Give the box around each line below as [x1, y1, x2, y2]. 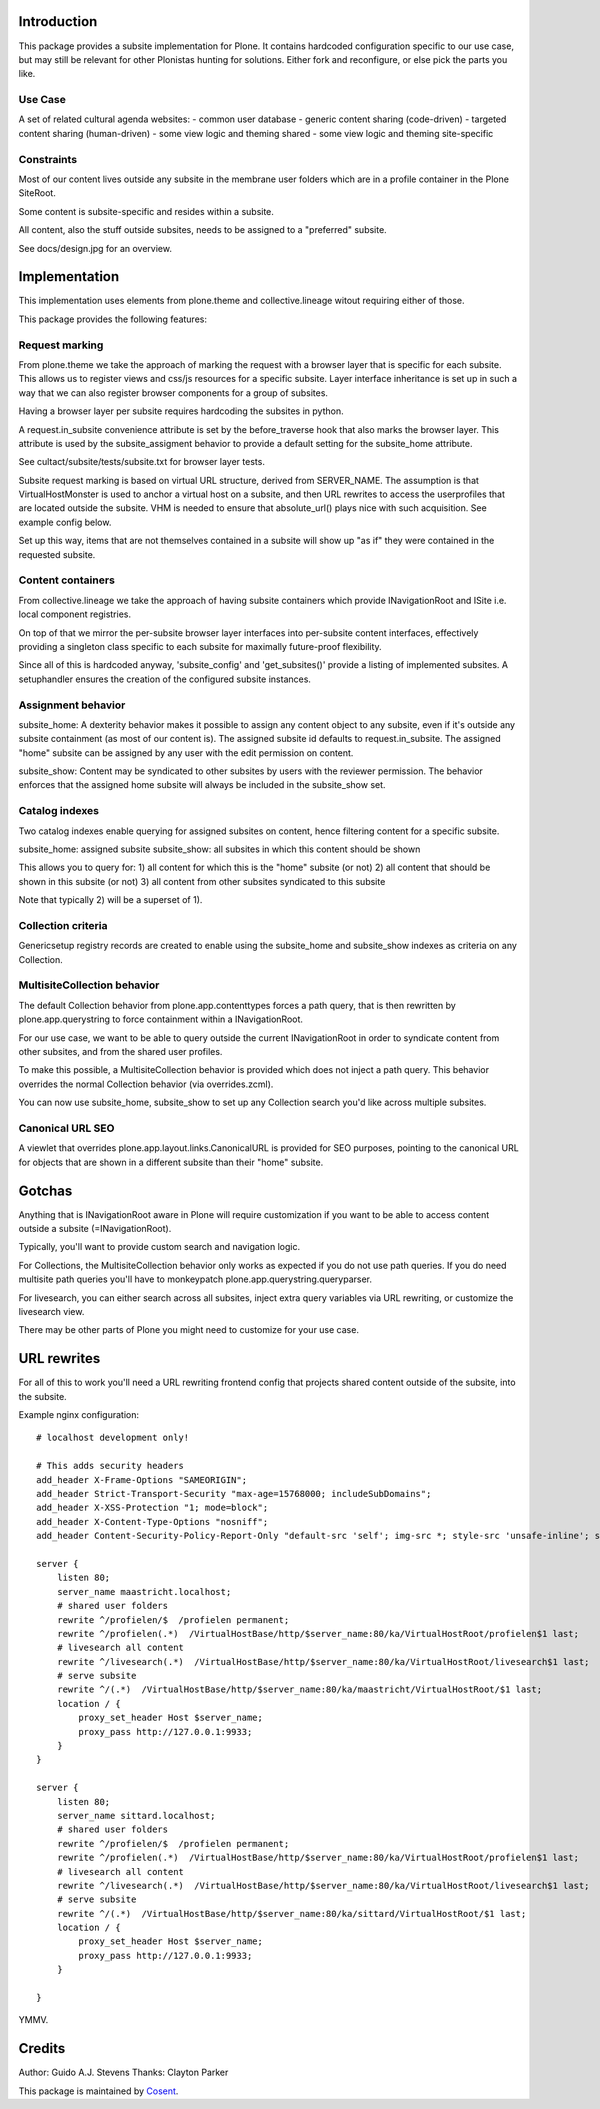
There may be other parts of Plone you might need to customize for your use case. [18, 1324, 360, 1336]
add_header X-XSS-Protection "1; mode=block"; [36, 1502, 269, 1514]
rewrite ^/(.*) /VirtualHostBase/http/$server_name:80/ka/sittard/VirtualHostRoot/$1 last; [56, 1908, 527, 1919]
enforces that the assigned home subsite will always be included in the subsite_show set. [18, 779, 386, 791]
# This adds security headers [36, 1460, 185, 1472]
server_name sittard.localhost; [56, 1810, 216, 1821]
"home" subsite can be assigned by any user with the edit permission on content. [18, 746, 354, 759]
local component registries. [18, 608, 132, 620]
